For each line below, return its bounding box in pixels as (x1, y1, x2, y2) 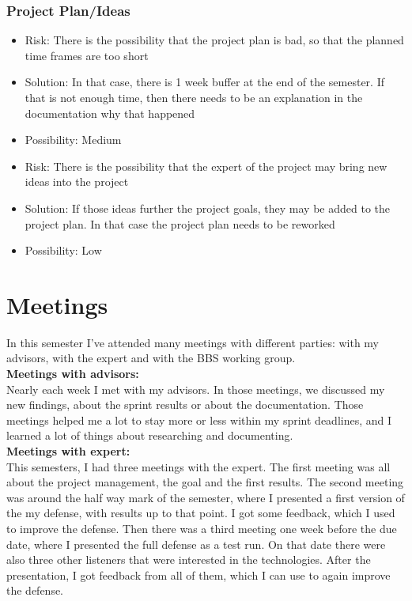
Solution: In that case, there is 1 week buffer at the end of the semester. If (25, 74, 384, 90)
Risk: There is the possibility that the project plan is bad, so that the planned (25, 32, 404, 48)
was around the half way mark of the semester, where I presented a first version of (6, 489, 405, 505)
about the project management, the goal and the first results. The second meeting (6, 474, 404, 490)
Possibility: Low (25, 242, 102, 259)
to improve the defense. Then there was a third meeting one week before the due (6, 520, 397, 536)
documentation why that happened (25, 104, 195, 121)
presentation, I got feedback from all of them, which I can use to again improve (6, 566, 391, 583)
